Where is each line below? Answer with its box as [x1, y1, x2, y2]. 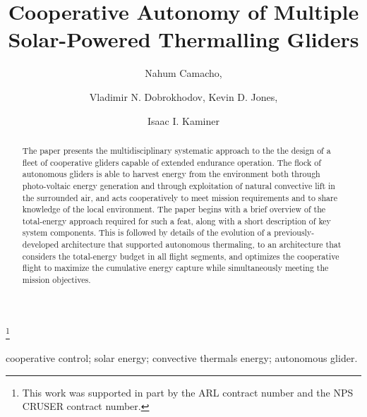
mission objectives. [22, 274, 91, 286]
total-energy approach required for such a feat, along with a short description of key [22, 214, 331, 226]
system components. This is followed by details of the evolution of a [22, 226, 272, 238]
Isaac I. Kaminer [148, 113, 219, 128]
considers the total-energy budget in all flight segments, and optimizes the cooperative [22, 250, 339, 262]
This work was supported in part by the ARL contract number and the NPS [22, 385, 354, 399]
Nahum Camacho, [145, 66, 222, 80]
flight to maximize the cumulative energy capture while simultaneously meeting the [22, 262, 329, 274]
